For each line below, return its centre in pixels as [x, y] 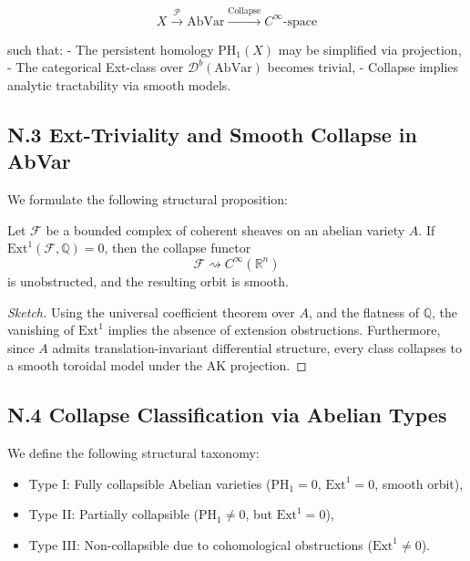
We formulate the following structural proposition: [148, 199]
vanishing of [41, 330]
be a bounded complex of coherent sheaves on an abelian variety [225, 229]
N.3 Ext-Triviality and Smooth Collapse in [212, 134]
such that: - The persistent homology [111, 49]
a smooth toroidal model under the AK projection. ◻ [157, 365]
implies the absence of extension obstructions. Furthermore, [274, 330]
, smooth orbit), [419, 483]
